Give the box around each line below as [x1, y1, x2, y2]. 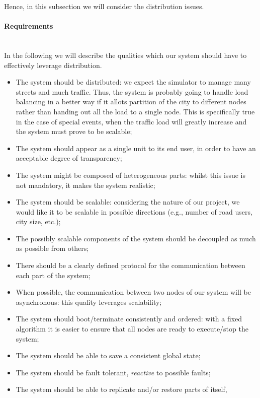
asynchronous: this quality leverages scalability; [16, 296, 162, 307]
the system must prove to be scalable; [16, 126, 132, 137]
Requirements [4, 21, 53, 31]
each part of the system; [16, 270, 91, 280]
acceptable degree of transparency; [16, 153, 122, 163]
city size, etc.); [16, 216, 61, 227]
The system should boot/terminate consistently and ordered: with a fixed [16, 313, 242, 324]
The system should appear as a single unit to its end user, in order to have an [16, 143, 256, 153]
